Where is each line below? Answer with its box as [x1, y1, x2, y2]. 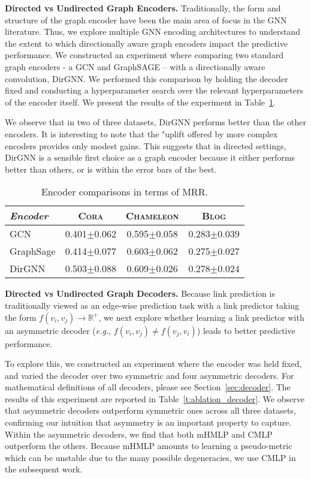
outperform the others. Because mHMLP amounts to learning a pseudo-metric [5, 439, 292, 452]
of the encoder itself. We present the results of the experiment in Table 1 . [5, 95, 276, 108]
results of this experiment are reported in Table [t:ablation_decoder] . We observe [5, 392, 304, 405]
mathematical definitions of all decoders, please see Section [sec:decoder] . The [5, 381, 291, 393]
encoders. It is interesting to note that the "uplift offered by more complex [5, 127, 278, 140]
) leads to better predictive [197, 324, 295, 336]
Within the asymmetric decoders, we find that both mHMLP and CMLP [5, 427, 273, 440]
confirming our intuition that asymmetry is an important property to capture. [5, 416, 292, 429]
